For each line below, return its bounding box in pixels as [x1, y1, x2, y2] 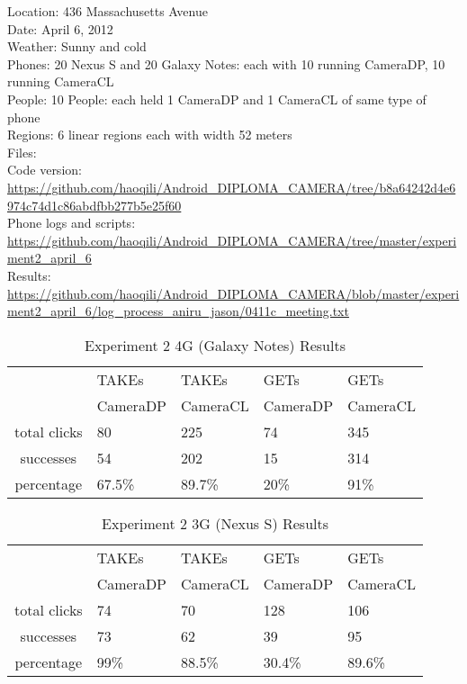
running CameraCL [7, 72, 114, 91]
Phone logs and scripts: [7, 213, 136, 232]
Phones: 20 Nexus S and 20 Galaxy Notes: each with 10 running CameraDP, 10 [7, 54, 445, 73]
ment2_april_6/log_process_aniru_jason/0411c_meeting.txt [7, 301, 349, 320]
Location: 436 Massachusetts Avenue [7, 2, 208, 20]
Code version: [7, 160, 82, 179]
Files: [7, 142, 37, 161]
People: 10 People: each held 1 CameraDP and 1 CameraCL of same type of [7, 89, 427, 108]
